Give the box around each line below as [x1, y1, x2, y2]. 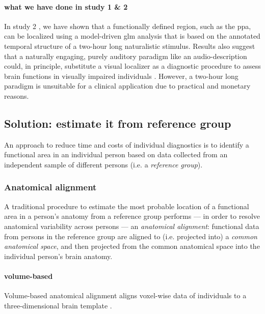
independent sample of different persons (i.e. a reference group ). [4, 159, 203, 169]
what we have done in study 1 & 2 [4, 1, 128, 12]
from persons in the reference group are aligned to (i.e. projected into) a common [4, 231, 257, 241]
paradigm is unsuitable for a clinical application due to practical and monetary [4, 80, 251, 91]
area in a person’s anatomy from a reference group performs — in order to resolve [4, 211, 260, 221]
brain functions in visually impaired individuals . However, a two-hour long [4, 70, 238, 81]
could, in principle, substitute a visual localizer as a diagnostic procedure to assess [4, 61, 261, 71]
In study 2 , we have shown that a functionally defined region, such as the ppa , [4, 20, 251, 31]
